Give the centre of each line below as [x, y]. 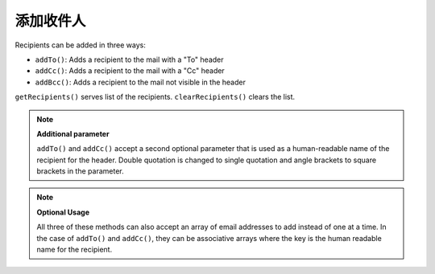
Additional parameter [73, 133]
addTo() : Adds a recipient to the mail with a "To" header [129, 59]
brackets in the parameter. [80, 171]
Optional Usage [63, 212]
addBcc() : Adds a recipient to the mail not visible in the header [140, 82]
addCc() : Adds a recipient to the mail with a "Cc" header [130, 71]
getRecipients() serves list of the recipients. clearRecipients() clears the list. [155, 97]
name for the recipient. [75, 250]
